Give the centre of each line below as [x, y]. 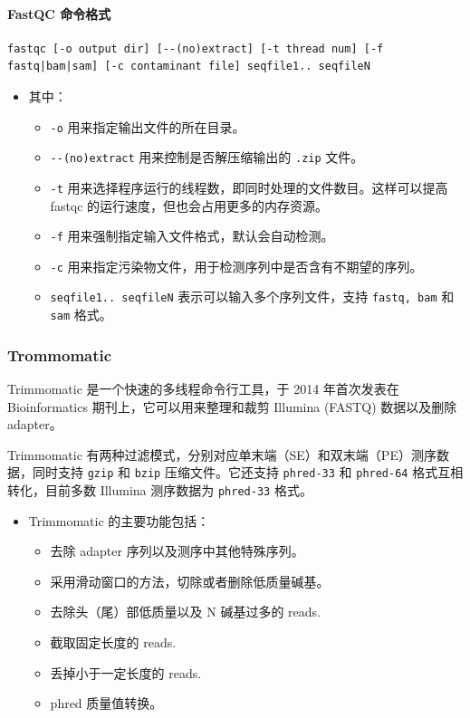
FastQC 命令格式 [59, 13]
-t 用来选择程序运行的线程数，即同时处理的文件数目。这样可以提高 [249, 187]
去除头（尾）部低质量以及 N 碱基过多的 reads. [185, 612]
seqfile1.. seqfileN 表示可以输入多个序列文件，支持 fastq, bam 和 [252, 297]
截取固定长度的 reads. [113, 642]
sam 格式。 [81, 315]
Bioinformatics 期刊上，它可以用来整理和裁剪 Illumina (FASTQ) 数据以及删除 [232, 406]
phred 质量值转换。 [106, 703]
